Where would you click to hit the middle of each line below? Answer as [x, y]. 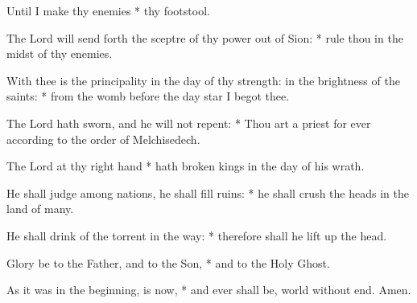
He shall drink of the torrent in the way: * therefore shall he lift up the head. [197, 235]
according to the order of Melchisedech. [103, 139]
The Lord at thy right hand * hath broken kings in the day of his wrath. [186, 166]
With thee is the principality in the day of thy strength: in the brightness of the [203, 80]
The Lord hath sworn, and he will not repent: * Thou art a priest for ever [189, 123]
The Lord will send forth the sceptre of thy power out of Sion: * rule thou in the [205, 37]
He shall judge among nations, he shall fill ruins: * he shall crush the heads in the [208, 192]
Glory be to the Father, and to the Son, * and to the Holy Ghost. [168, 262]
